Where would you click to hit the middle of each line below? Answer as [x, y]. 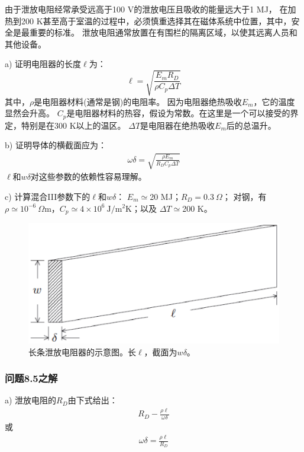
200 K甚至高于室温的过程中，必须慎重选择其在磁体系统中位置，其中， [156, 20]
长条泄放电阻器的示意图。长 [82, 351]
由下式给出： [93, 400]
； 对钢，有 [244, 196]
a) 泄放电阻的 [31, 400]
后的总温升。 [251, 125]
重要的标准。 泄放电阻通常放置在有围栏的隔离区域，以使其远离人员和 [163, 32]
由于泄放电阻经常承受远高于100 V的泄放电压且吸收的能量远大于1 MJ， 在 [146, 9]
